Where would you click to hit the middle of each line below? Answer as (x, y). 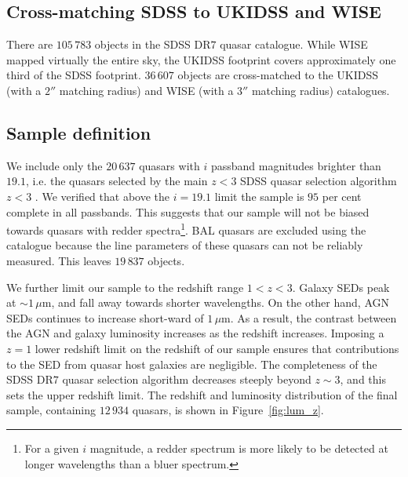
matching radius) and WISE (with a (146, 90)
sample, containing (51, 410)
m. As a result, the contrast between (309, 317)
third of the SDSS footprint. (74, 75)
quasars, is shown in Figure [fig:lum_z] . (228, 410)
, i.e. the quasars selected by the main (117, 181)
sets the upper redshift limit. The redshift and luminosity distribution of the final (202, 394)
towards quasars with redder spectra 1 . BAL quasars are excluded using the (186, 229)
